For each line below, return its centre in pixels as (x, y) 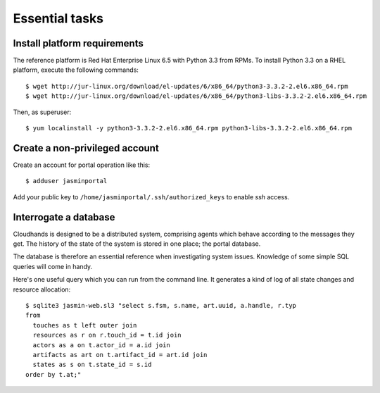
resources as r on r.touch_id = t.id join (107, 335)
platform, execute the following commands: (76, 70)
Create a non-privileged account (86, 148)
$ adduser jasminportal (66, 181)
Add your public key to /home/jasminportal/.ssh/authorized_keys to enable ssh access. (151, 196)
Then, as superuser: (42, 112)
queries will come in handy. (53, 266)
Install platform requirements (78, 43)
